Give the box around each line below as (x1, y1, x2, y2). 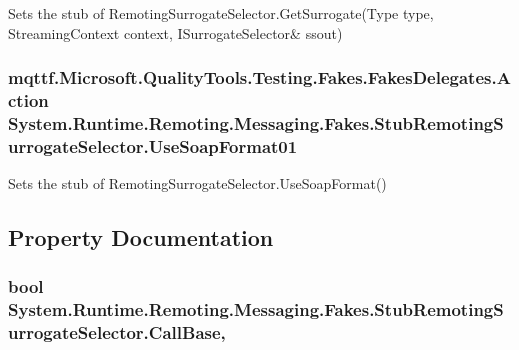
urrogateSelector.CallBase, (8, 320, 226, 345)
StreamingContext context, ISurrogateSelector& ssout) (8, 22, 343, 43)
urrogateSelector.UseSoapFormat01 (8, 133, 298, 158)
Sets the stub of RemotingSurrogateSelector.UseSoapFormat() (8, 173, 387, 194)
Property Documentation (8, 222, 274, 253)
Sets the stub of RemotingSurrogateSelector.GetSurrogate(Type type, (8, 3, 434, 23)
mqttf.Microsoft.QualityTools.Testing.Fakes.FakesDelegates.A (8, 65, 511, 90)
